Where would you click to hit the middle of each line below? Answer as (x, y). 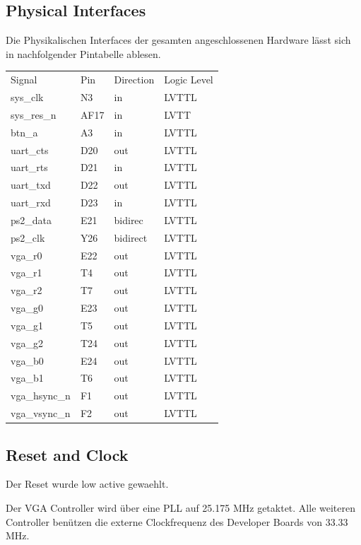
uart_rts (29, 167)
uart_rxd (31, 203)
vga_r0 (26, 255)
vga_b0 (27, 360)
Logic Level (189, 80)
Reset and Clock (67, 454)
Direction (134, 80)
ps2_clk (28, 237)
